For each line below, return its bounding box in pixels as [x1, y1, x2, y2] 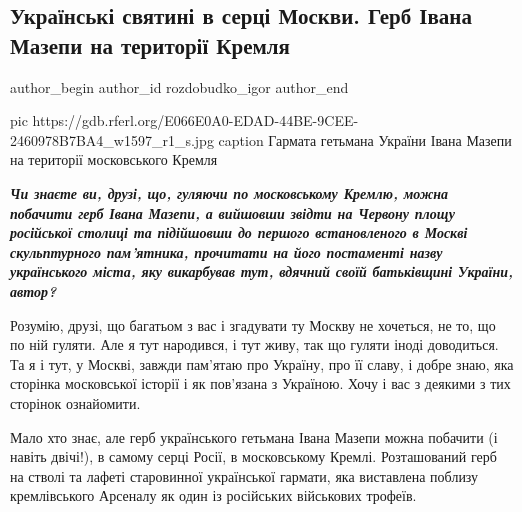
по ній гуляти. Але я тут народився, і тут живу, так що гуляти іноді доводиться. [10, 334, 499, 355]
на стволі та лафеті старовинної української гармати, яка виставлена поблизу [10, 465, 479, 486]
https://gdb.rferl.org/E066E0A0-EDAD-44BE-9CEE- [32, 110, 359, 131]
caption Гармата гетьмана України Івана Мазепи [218, 129, 512, 150]
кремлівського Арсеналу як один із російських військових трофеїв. [10, 485, 417, 506]
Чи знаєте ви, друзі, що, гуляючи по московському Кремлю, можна [10, 182, 449, 203]
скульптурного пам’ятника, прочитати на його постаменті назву [10, 241, 443, 262]
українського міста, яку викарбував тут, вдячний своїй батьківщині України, [10, 261, 513, 282]
